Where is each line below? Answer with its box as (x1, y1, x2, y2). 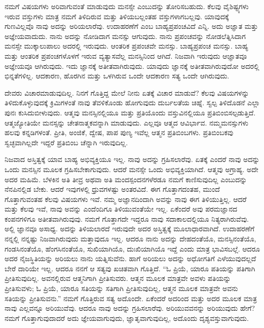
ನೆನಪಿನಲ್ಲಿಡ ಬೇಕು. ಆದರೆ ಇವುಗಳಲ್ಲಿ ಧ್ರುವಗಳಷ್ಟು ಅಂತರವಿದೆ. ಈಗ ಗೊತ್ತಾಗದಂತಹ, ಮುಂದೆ (5, 184, 220, 194)
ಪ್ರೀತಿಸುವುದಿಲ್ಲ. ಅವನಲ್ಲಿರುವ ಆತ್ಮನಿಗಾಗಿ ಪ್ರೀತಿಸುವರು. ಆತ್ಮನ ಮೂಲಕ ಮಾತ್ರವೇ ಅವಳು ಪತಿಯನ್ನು (5, 273, 231, 283)
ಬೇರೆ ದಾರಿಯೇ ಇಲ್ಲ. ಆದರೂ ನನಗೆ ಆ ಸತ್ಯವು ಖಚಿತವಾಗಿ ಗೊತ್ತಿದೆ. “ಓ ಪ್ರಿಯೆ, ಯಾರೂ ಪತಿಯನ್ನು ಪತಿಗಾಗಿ (5, 263, 255, 273)
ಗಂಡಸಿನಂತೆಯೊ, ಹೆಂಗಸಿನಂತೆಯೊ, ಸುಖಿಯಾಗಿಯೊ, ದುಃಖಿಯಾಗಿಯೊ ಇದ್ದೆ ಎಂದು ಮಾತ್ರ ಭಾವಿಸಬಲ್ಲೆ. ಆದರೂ (5, 243, 260, 254)
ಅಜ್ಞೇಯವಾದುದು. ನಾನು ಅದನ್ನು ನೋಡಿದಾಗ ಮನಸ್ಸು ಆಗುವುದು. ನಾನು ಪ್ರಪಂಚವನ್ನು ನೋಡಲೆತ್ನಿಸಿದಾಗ (5, 30, 246, 41)
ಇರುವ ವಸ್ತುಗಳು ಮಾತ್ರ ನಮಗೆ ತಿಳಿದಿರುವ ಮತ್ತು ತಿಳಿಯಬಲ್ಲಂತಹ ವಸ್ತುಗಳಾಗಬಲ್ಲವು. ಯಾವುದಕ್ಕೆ (5, 11, 229, 21)
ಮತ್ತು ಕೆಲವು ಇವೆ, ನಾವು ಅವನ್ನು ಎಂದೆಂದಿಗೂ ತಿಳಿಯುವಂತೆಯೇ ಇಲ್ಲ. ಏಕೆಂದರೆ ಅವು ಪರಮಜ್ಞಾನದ (5, 203, 237, 214)
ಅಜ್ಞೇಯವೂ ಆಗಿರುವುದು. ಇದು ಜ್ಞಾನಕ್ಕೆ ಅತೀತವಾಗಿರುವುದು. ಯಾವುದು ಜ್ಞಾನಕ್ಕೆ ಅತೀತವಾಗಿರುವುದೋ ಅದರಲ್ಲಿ (5, 60, 259, 71)
